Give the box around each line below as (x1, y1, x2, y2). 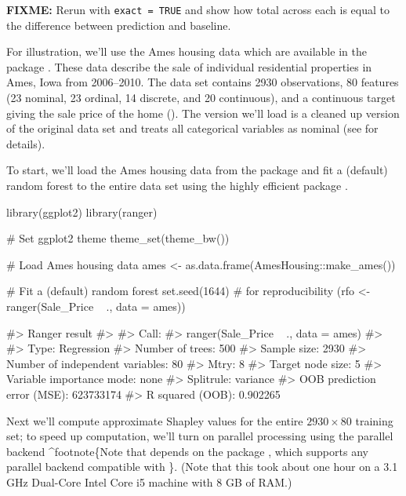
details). (6, 135, 45, 151)
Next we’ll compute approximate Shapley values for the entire (6, 412, 303, 429)
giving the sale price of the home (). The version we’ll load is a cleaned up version (6, 104, 400, 121)
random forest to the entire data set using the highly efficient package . (6, 177, 348, 193)
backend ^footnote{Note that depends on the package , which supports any (6, 443, 368, 459)
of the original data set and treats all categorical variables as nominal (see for (6, 120, 379, 137)
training (355, 412, 393, 429)
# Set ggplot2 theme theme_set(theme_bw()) (6, 230, 230, 246)
